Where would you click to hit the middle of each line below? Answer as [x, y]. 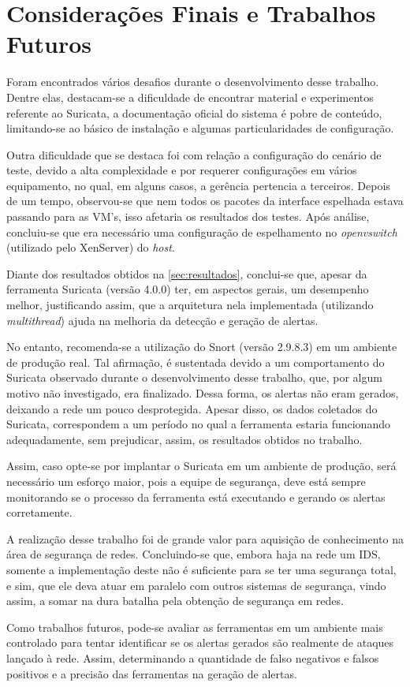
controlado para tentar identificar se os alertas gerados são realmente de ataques [200, 642]
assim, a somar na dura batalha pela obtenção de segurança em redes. [175, 601]
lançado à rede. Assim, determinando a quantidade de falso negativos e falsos [193, 657]
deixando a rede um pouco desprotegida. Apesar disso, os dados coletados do [192, 408]
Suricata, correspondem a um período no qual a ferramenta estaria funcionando [198, 424]
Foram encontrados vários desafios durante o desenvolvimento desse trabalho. [193, 82]
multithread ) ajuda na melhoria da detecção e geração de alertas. [162, 320]
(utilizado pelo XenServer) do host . [91, 247]
